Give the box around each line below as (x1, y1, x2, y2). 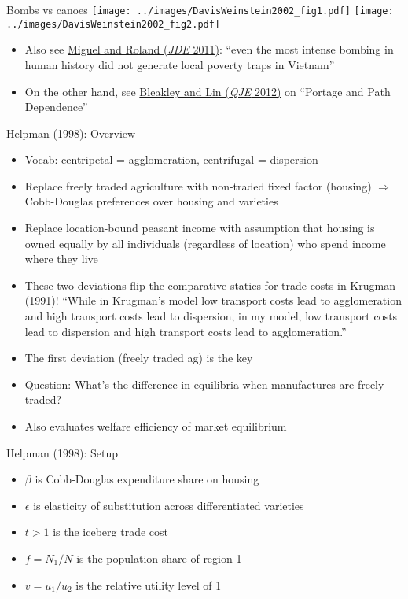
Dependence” (24, 98, 88, 115)
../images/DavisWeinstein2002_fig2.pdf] (6, 18, 221, 30)
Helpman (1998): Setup (6, 444, 118, 460)
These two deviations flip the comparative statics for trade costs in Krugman (24, 276, 395, 293)
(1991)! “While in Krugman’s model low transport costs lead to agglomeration (24, 292, 402, 309)
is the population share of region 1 (76, 549, 242, 566)
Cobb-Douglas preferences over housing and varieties (24, 193, 278, 209)
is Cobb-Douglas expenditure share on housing (35, 471, 259, 487)
